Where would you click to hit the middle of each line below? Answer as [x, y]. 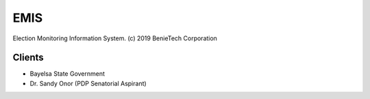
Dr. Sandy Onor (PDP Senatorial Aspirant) [88, 83]
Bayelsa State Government [67, 74]
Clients [28, 58]
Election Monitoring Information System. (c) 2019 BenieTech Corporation [115, 38]
